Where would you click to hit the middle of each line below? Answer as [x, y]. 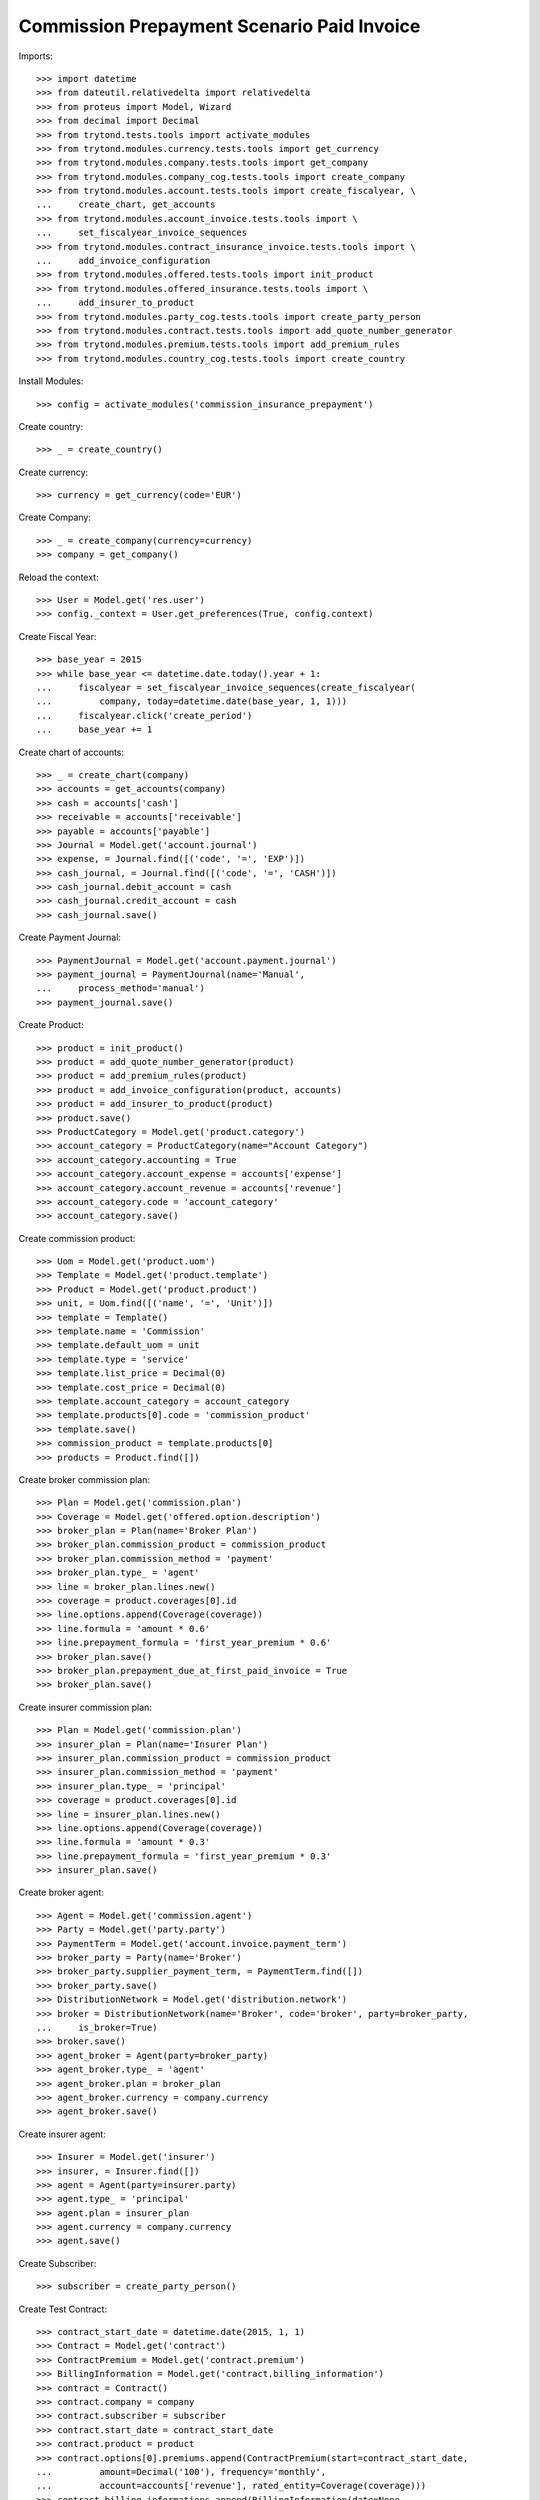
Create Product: [51, 1025]
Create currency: [53, 472]
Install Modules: [51, 381]
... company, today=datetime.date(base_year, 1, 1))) [192, 701]
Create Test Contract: [63, 2309]
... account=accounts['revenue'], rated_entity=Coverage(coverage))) [231, 2486]
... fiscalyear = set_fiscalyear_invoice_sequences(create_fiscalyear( [226, 687]
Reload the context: [58, 577]
